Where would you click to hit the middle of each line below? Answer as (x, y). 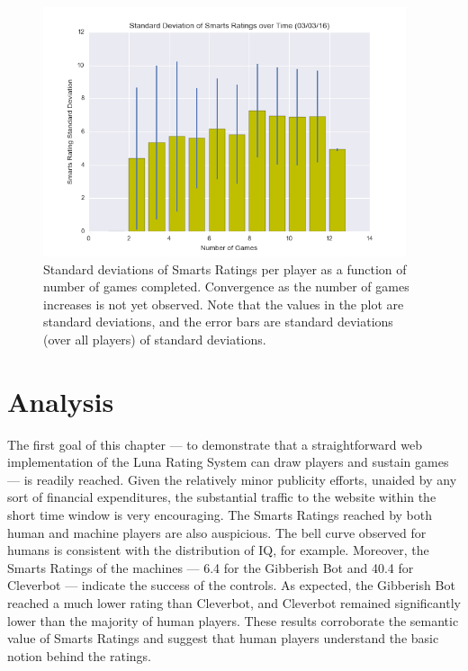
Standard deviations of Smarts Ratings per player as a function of (225, 268)
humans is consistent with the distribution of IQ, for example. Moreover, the (218, 550)
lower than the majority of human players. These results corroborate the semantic (233, 620)
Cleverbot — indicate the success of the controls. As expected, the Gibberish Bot (231, 585)
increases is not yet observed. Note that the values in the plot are (224, 304)
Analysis (61, 401)
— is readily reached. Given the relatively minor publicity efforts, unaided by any (232, 479)
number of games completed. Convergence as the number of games (226, 286)
